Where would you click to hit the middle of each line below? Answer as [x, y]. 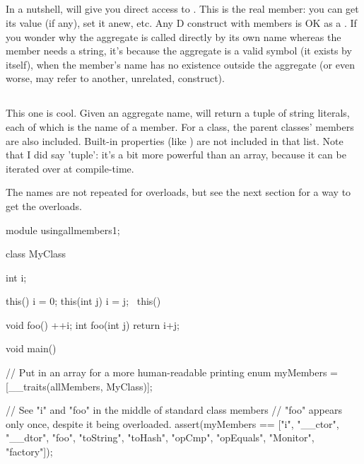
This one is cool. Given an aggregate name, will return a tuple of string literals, [178, 113]
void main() [31, 348]
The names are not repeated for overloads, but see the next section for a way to [178, 192]
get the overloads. [44, 205]
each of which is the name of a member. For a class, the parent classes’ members [180, 126]
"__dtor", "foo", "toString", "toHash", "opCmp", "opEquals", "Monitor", [160, 437]
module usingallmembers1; [63, 230]
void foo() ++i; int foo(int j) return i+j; [93, 324]
